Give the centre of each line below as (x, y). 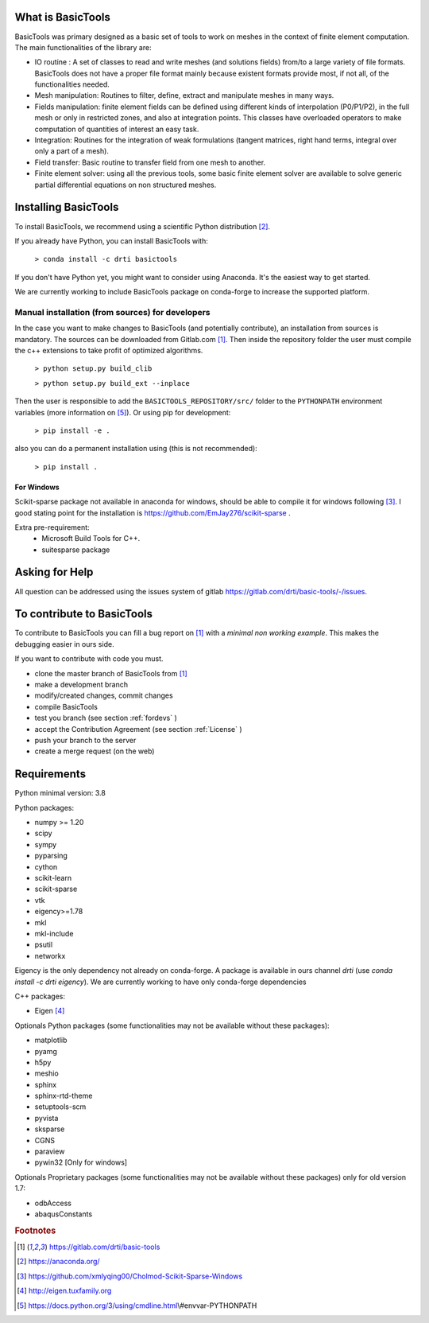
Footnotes (35, 1231)
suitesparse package (76, 550)
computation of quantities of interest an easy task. (117, 129)
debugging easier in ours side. (64, 644)
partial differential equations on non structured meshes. (126, 185)
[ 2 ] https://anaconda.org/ (58, 1262)
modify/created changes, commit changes (104, 695)
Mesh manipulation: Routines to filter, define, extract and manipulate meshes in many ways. (184, 95)
